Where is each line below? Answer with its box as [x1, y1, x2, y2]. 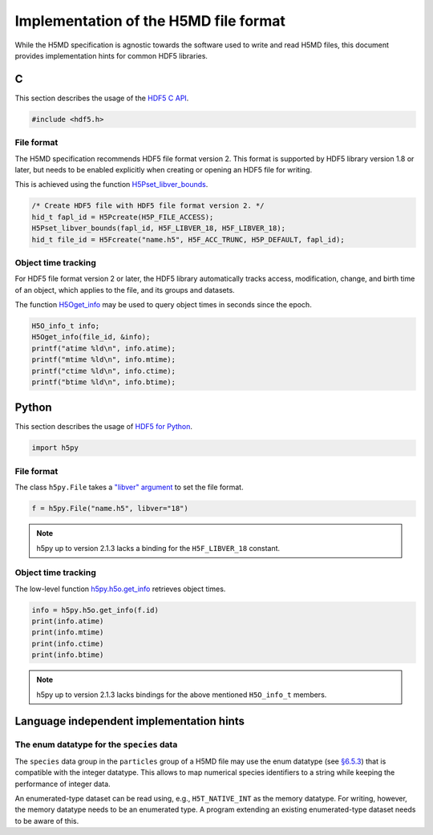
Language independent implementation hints [14, 715, 245, 728]
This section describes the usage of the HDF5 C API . [14, 93, 189, 103]
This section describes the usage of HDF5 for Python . [14, 422, 192, 432]
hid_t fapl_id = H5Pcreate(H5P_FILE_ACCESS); [31, 213, 214, 221]
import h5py [31, 444, 79, 452]
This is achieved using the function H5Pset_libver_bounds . [14, 180, 208, 189]
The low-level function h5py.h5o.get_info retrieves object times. [14, 584, 226, 594]
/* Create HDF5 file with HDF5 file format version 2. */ [31, 201, 265, 210]
